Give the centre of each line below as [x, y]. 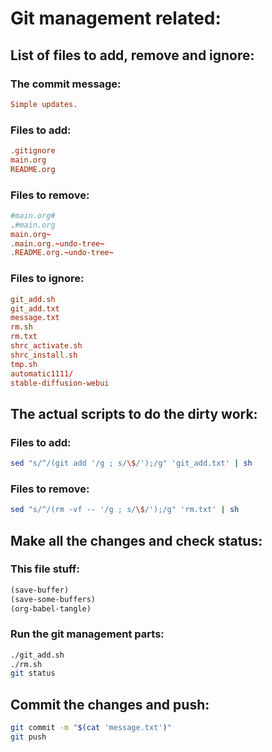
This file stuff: [45, 569]
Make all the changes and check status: [136, 540]
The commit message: [66, 84]
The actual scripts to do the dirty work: [134, 413]
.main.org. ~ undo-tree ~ [57, 243]
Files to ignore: [47, 279]
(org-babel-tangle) [51, 608]
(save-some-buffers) [53, 599]
